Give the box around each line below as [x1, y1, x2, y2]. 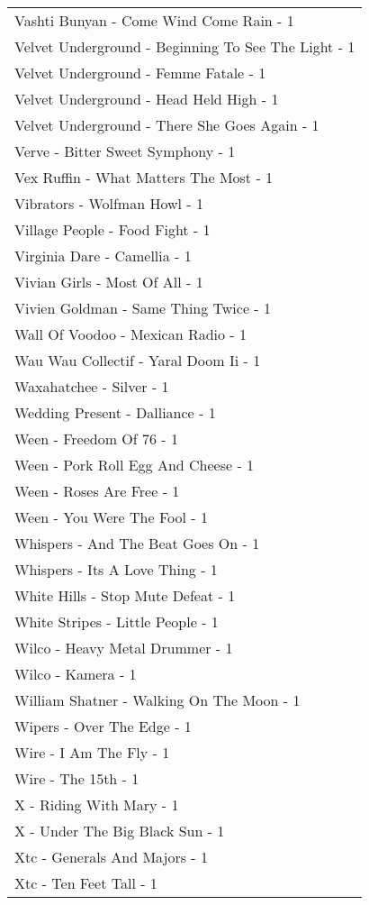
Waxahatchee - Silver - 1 [14, 376, 169, 397]
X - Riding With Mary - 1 [14, 794, 179, 815]
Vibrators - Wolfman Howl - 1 [14, 193, 203, 214]
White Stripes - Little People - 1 [14, 611, 219, 632]
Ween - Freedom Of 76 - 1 [14, 428, 179, 449]
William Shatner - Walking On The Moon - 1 [14, 690, 301, 710]
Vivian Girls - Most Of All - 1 [14, 271, 203, 292]
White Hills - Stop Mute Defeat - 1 [14, 585, 236, 606]
